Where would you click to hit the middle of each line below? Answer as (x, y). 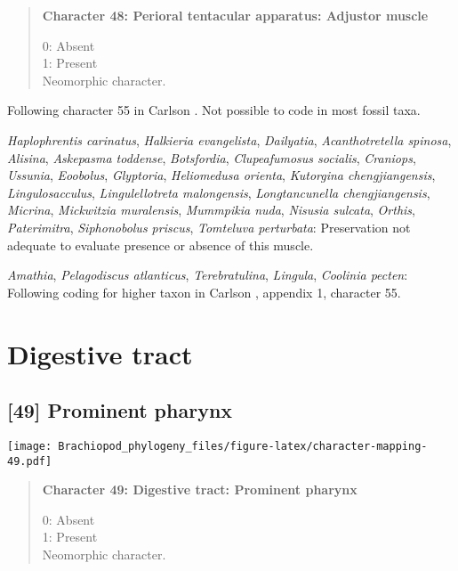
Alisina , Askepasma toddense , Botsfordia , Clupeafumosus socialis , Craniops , (212, 157)
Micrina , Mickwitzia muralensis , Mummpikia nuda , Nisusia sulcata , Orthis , (211, 210)
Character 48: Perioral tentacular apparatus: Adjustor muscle (235, 15)
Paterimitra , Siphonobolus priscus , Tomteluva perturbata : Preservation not (209, 227)
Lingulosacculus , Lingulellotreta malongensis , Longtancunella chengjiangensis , (219, 192)
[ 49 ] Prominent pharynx (120, 410)
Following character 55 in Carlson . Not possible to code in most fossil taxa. (214, 110)
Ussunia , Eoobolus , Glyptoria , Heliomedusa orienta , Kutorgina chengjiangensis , (221, 175)
